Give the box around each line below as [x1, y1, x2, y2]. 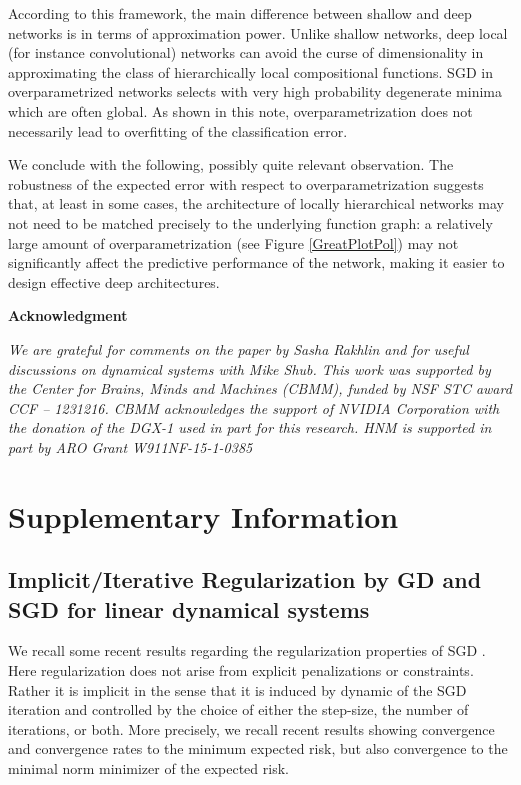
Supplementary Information [8, 495, 399, 536]
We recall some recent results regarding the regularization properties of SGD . [8, 640, 486, 661]
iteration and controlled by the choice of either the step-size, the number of [8, 699, 469, 720]
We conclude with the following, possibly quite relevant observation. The [8, 154, 454, 175]
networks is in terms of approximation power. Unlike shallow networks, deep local [8, 22, 508, 43]
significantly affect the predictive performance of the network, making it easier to [8, 252, 505, 273]
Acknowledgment [8, 305, 128, 326]
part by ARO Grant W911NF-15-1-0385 [8, 436, 253, 457]
